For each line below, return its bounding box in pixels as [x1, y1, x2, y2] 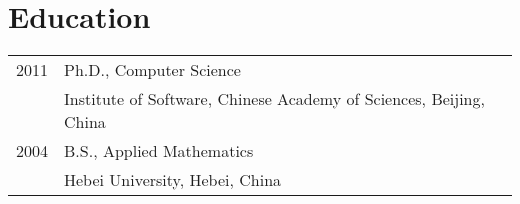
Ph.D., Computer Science [64, 58, 241, 82]
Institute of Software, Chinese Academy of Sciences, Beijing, [64, 87, 485, 111]
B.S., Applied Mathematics [64, 139, 254, 163]
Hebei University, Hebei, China [64, 168, 282, 192]
